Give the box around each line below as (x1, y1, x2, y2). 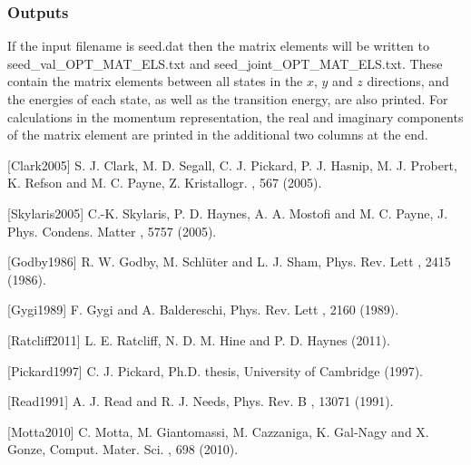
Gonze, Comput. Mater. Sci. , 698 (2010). (7, 440, 239, 459)
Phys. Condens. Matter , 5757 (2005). (7, 221, 217, 240)
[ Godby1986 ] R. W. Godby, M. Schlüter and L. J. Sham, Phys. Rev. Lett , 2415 (7, 252, 451, 271)
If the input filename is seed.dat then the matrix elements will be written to (7, 36, 430, 55)
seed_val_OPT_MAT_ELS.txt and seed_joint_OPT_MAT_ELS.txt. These (7, 53, 443, 73)
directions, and (367, 72, 449, 91)
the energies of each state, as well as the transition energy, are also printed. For (7, 90, 448, 108)
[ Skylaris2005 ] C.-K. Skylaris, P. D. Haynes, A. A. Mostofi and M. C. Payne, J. (7, 203, 448, 222)
